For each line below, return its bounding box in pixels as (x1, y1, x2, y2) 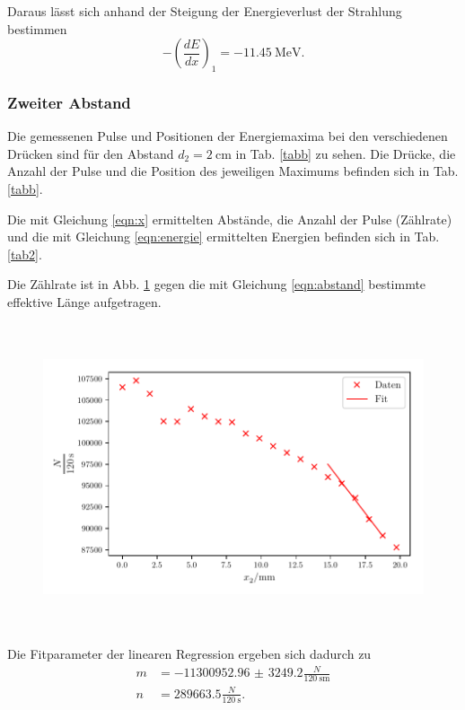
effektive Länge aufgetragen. (7, 292, 162, 311)
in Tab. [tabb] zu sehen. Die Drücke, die (235, 144, 456, 162)
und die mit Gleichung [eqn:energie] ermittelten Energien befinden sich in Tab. (7, 227, 440, 246)
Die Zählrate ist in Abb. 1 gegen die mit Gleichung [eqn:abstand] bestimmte (7, 275, 426, 294)
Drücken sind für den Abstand (7, 144, 174, 162)
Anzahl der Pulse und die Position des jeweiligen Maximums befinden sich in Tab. (7, 162, 459, 180)
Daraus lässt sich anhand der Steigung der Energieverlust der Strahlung (7, 2, 402, 20)
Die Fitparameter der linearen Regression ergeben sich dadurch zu (7, 644, 372, 663)
